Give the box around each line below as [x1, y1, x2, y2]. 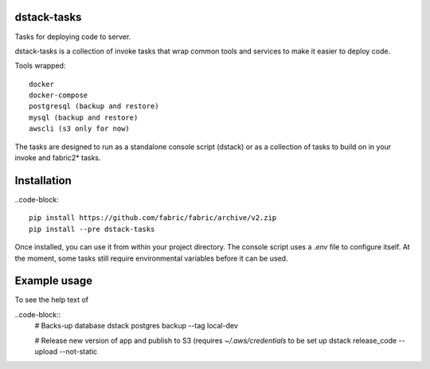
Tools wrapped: [14, 61, 66, 71]
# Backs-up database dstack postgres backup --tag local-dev [34, 321, 239, 331]
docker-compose [29, 91, 88, 100]
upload [34, 347, 58, 356]
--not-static [59, 347, 98, 356]
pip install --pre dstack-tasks [29, 224, 155, 234]
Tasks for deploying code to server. [14, 32, 131, 41]
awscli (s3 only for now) [29, 124, 131, 133]
